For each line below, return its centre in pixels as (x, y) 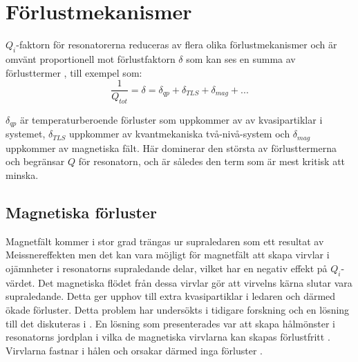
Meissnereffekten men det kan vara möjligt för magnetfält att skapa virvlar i (168, 255)
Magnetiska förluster (81, 212)
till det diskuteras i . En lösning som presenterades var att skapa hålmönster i (171, 323)
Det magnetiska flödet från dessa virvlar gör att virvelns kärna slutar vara (195, 282)
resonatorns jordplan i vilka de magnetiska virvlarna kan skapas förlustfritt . (168, 337)
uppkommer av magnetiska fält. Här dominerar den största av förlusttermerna (171, 147)
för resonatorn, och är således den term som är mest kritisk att (212, 161)
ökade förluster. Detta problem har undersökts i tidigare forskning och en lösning (178, 310)
